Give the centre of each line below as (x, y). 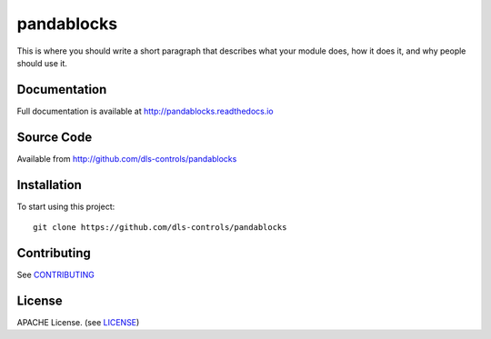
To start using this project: (66, 206)
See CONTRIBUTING (55, 274)
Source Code (55, 137)
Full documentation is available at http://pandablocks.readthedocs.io (145, 111)
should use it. (42, 63)
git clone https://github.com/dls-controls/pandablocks (160, 228)
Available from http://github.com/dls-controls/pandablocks (127, 158)
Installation (49, 185)
